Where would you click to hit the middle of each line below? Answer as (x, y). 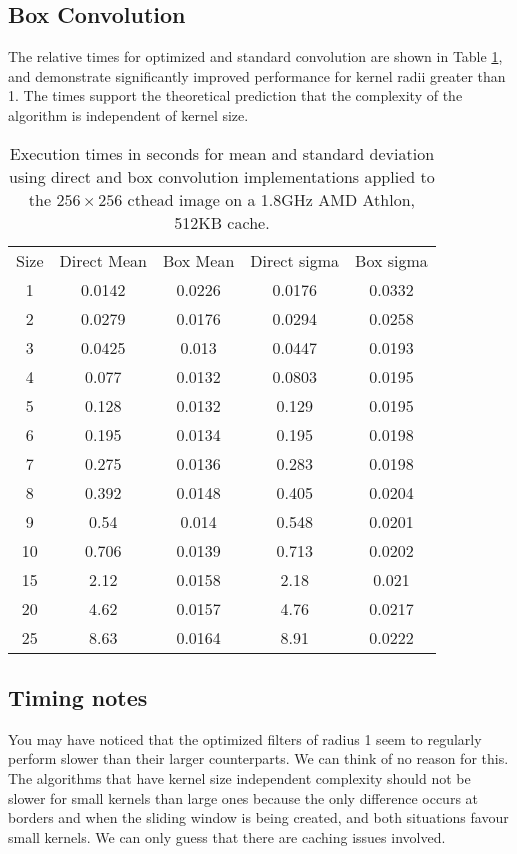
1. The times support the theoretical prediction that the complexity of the (235, 95)
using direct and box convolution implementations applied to (222, 176)
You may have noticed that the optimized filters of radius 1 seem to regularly (245, 738)
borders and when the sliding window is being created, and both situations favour (258, 817)
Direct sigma (295, 260)
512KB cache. (222, 222)
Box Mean (198, 260)
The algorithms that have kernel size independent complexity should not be (239, 777)
